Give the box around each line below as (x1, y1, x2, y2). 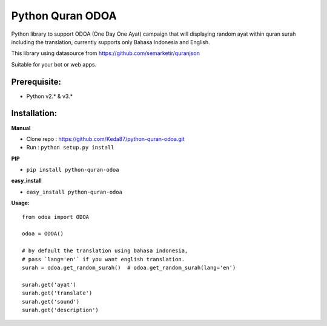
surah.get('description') (22, 306, 99, 313)
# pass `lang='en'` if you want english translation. (22, 256, 185, 262)
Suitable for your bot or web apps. (11, 60, 97, 68)
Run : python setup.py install (26, 144, 114, 151)
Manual (11, 124, 31, 131)
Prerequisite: (11, 76, 62, 87)
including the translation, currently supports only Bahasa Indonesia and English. (11, 38, 210, 45)
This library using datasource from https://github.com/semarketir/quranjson (11, 50, 200, 57)
